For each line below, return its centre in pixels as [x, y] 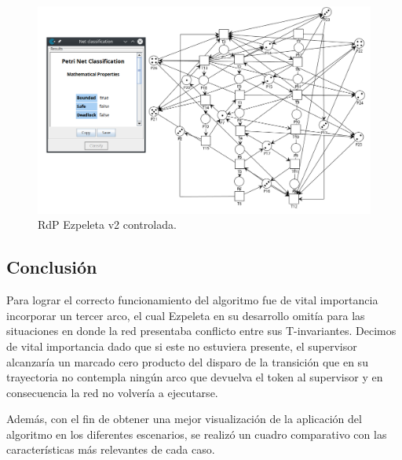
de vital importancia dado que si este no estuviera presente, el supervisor [182, 346]
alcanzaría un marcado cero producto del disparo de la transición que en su [187, 361]
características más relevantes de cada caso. [111, 449]
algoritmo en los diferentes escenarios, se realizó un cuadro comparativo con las [197, 434]
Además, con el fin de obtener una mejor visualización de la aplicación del [184, 419]
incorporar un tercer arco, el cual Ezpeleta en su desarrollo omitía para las [186, 315]
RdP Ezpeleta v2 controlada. [107, 224]
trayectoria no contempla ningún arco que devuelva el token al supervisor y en [195, 377]
